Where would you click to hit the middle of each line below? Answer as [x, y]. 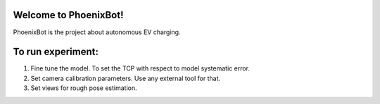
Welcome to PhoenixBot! [68, 15]
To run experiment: [56, 52]
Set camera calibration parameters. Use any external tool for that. [126, 78]
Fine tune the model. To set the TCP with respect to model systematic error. [140, 68]
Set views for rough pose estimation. [84, 88]
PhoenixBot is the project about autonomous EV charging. [97, 32]
